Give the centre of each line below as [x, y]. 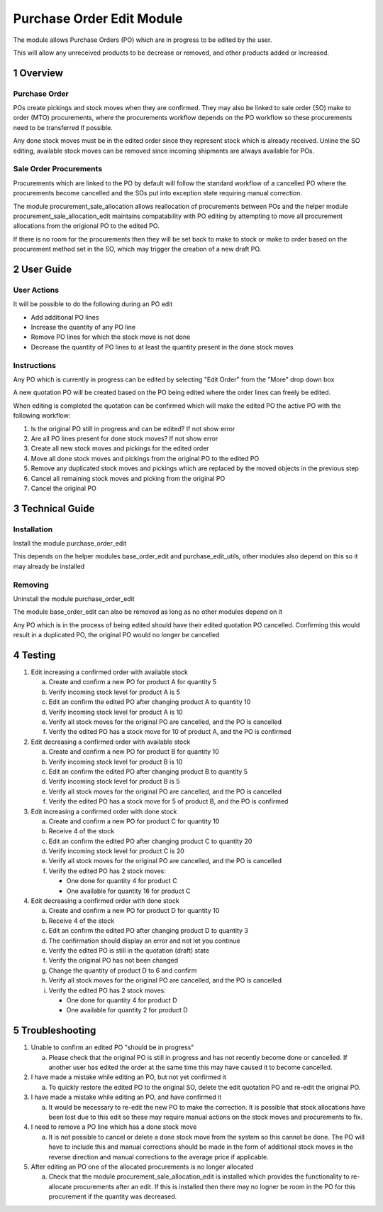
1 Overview [38, 73]
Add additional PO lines [65, 317]
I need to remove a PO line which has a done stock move [114, 1127]
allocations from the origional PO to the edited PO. [86, 226]
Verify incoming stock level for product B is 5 [114, 781]
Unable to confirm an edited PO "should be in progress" [112, 1047]
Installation [33, 529]
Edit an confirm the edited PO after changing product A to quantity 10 [150, 702]
